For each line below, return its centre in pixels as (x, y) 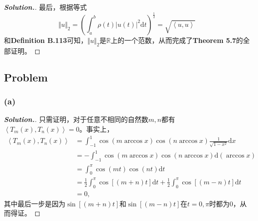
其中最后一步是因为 (35, 203)
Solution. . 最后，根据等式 (45, 7)
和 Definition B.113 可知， (46, 40)
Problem (26, 77)
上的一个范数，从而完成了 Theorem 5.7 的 (177, 40)
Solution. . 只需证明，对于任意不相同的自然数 (76, 119)
